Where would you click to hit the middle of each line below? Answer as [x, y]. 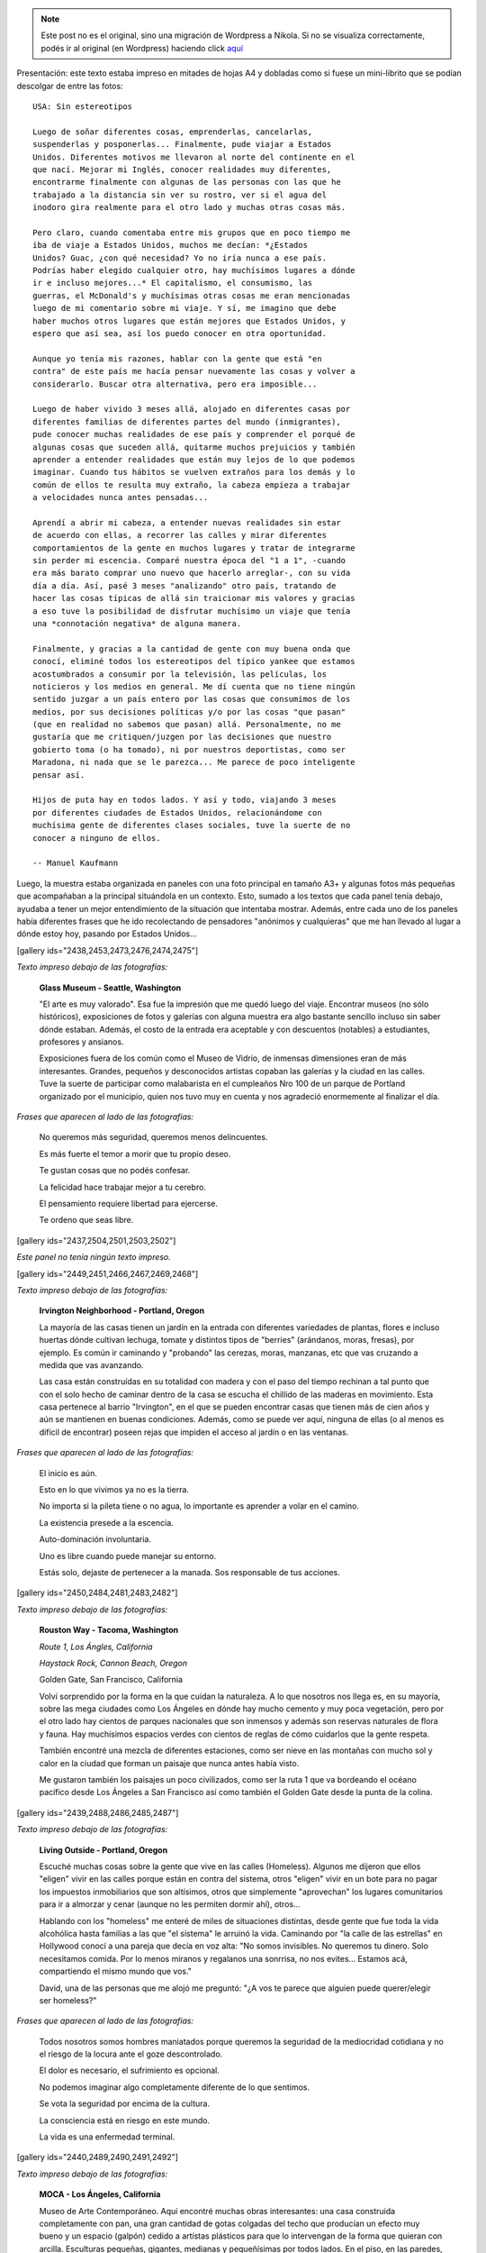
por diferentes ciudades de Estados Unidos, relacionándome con [178, 812]
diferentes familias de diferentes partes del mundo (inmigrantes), [187, 422]
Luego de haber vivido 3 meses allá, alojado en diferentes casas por [192, 409]
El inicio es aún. [68, 1473]
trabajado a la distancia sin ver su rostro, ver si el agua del [180, 195]
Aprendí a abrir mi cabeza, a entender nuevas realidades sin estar [187, 522]
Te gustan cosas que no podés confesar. [115, 1171]
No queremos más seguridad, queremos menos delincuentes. [153, 1137]
